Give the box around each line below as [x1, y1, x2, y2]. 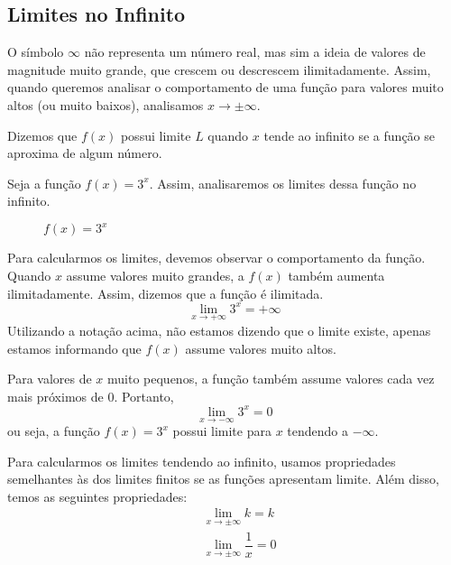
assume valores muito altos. [185, 338, 336, 357]
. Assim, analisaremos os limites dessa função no [149, 173, 417, 192]
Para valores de [7, 369, 92, 388]
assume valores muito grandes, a [66, 266, 244, 285]
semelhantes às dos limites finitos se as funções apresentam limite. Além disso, [7, 469, 439, 488]
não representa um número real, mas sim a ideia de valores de [84, 42, 426, 61]
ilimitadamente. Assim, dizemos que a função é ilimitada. [7, 283, 324, 302]
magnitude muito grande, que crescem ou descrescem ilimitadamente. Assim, [7, 60, 431, 79]
